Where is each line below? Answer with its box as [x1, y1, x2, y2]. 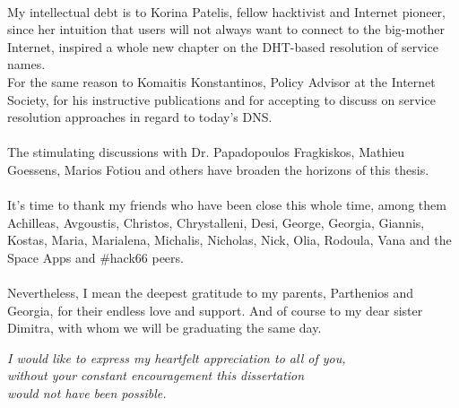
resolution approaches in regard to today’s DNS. [7, 108, 273, 126]
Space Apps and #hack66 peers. [7, 247, 184, 266]
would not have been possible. [7, 384, 167, 403]
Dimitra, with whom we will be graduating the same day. [7, 318, 322, 337]
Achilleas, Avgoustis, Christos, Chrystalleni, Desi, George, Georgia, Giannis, [7, 213, 425, 231]
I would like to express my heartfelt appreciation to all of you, [7, 348, 346, 367]
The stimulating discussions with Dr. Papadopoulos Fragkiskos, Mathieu [7, 143, 405, 161]
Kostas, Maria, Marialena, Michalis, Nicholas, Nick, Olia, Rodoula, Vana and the [7, 230, 452, 249]
